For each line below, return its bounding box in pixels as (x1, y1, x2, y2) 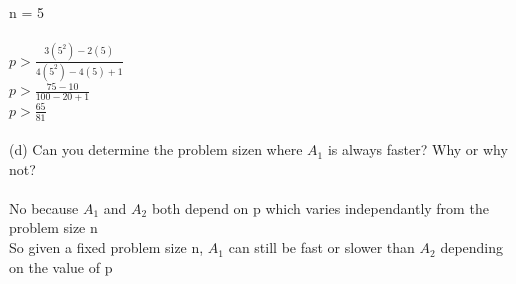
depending (440, 237, 504, 258)
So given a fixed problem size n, (9, 237, 204, 258)
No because (9, 197, 79, 218)
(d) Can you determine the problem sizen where (9, 139, 303, 160)
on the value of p (9, 256, 113, 277)
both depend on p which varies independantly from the (151, 197, 489, 218)
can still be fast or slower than (228, 237, 415, 258)
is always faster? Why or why (327, 139, 508, 160)
